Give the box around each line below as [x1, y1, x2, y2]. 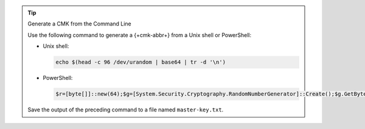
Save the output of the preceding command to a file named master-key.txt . [27, 106, 224, 113]
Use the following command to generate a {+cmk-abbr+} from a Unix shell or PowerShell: [27, 31, 252, 39]
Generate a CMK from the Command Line [27, 20, 132, 27]
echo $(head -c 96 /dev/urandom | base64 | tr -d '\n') [55, 59, 226, 66]
